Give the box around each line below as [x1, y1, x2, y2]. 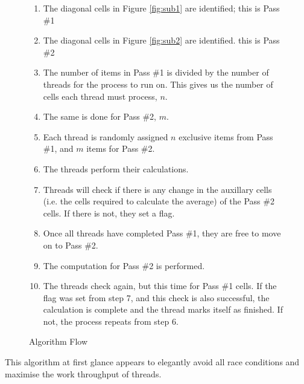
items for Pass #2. [86, 142, 155, 155]
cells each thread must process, [43, 89, 157, 102]
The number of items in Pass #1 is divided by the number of [43, 66, 269, 79]
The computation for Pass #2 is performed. [43, 259, 205, 272]
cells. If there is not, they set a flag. [43, 206, 175, 219]
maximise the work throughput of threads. [5, 367, 162, 380]
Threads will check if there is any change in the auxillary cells [43, 183, 272, 195]
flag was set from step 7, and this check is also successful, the [43, 291, 270, 304]
